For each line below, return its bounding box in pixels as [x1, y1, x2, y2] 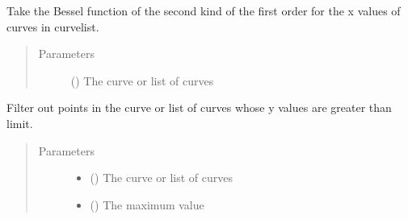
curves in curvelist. [6, 18, 99, 35]
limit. [6, 114, 33, 131]
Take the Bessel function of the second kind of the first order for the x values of [6, 2, 401, 19]
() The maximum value [90, 196, 204, 213]
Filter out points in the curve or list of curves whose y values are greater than [6, 99, 392, 116]
